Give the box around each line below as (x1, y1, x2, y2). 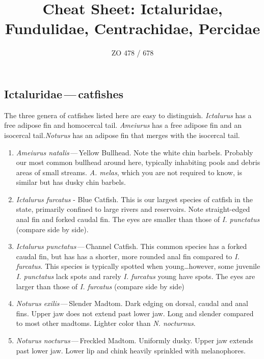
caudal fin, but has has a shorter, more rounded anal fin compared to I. (16, 251, 240, 261)
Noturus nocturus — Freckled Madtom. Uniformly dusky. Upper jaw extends (16, 335, 253, 345)
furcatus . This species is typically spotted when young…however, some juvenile (16, 261, 260, 271)
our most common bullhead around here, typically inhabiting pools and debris (16, 157, 260, 168)
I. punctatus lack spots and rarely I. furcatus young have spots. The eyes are (16, 271, 255, 282)
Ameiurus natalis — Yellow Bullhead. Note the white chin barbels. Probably (16, 147, 253, 157)
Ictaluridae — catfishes (4, 86, 123, 101)
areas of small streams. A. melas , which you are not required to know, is (16, 167, 242, 177)
